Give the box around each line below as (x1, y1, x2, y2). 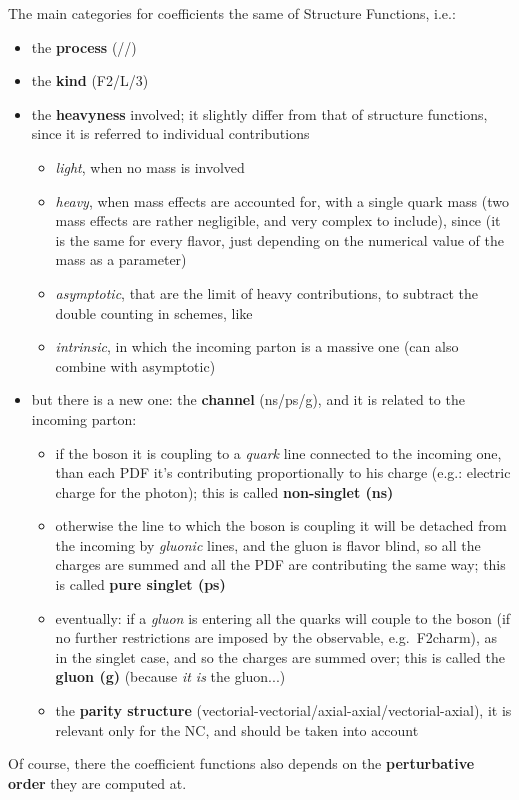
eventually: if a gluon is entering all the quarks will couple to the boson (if (55, 607, 511, 628)
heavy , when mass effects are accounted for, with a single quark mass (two (55, 190, 509, 211)
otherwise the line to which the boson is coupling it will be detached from (55, 515, 507, 536)
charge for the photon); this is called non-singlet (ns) (55, 481, 394, 502)
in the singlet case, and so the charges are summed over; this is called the (55, 646, 505, 667)
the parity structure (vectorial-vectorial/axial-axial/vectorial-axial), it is (55, 700, 512, 721)
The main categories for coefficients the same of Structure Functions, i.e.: (8, 3, 456, 23)
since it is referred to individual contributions (31, 123, 310, 144)
